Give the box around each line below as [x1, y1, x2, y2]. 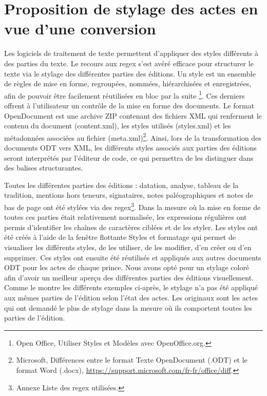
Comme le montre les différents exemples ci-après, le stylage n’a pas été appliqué [4, 282, 258, 293]
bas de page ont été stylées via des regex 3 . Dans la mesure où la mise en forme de [4, 200, 261, 212]
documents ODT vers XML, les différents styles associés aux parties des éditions [4, 142, 257, 153]
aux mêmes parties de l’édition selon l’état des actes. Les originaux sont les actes [4, 292, 258, 303]
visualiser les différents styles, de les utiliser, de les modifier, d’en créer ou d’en [4, 241, 252, 252]
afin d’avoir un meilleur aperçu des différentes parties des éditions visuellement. [4, 272, 254, 282]
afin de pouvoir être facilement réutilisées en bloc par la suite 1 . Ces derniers [4, 88, 245, 101]
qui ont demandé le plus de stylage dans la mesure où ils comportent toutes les [4, 302, 252, 313]
